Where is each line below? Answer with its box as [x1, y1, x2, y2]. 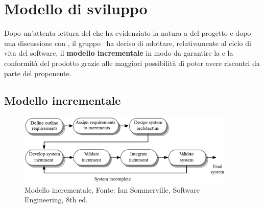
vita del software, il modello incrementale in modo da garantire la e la [4, 48, 233, 58]
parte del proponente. [4, 67, 71, 78]
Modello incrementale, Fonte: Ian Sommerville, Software [25, 184, 200, 195]
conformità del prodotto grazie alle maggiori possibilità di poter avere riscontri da [4, 57, 260, 68]
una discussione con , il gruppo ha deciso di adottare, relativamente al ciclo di [4, 37, 251, 48]
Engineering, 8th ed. [25, 194, 88, 205]
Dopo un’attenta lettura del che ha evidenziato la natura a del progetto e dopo [4, 28, 251, 38]
